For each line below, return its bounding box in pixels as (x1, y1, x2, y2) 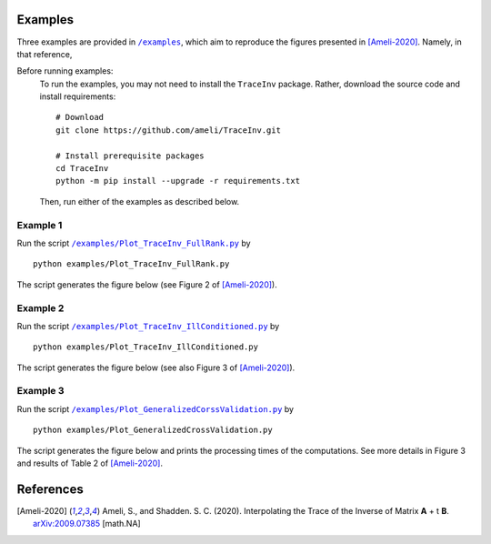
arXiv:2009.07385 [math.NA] (33, 519, 141, 529)
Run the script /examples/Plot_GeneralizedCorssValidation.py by (16, 403, 295, 414)
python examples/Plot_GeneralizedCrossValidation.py (33, 425, 273, 436)
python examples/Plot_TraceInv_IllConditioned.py (33, 342, 259, 352)
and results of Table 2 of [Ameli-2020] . (16, 458, 164, 468)
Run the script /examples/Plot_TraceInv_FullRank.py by (16, 237, 251, 248)
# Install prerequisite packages (55, 150, 205, 161)
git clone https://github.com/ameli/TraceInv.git (55, 125, 282, 136)
